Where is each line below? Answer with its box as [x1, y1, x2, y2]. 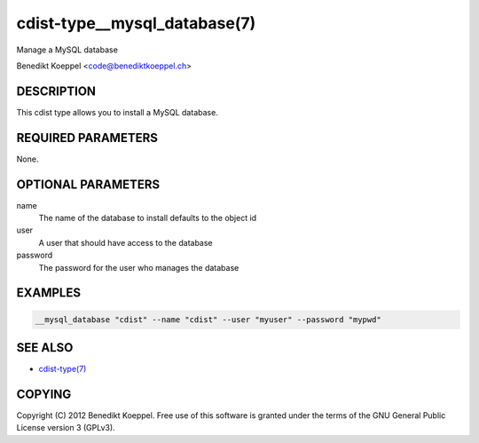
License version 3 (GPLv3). [16, 423, 115, 433]
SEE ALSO [16, 340, 74, 355]
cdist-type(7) [38, 364, 87, 375]
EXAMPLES [16, 285, 82, 301]
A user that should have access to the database [38, 237, 213, 248]
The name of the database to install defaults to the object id [38, 213, 257, 224]
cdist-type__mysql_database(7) [16, 13, 256, 33]
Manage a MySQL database [16, 44, 119, 55]
